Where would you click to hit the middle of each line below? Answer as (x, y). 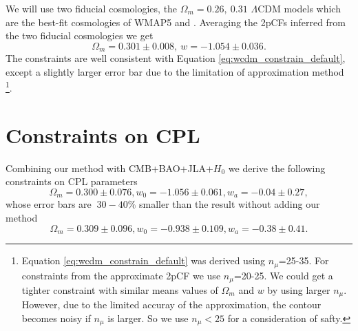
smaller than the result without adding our (230, 204)
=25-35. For (304, 260)
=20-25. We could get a (283, 275)
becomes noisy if (56, 318)
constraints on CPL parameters (72, 181)
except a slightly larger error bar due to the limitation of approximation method (175, 71)
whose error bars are (49, 204)
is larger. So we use (148, 318)
